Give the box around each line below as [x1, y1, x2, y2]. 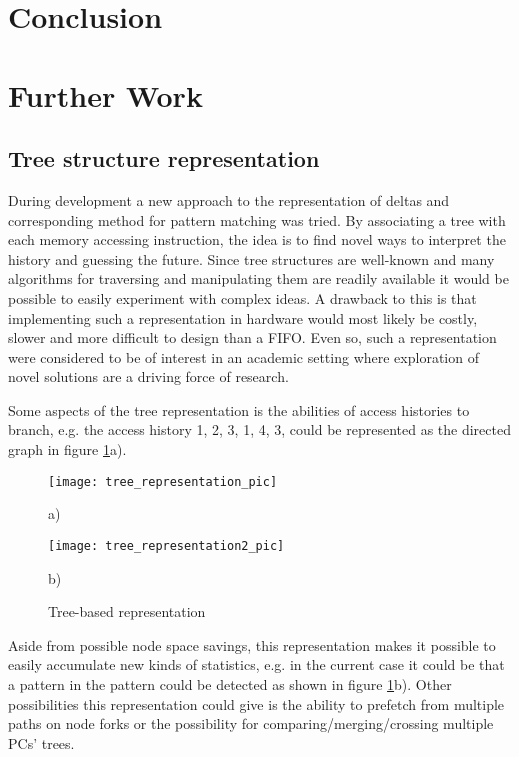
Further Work [8, 74, 203, 115]
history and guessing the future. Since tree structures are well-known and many [8, 248, 495, 269]
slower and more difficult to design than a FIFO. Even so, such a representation [8, 327, 497, 348]
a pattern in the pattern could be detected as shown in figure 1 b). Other [8, 673, 452, 694]
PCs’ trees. [8, 732, 75, 753]
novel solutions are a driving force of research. [8, 366, 289, 387]
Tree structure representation [8, 143, 320, 174]
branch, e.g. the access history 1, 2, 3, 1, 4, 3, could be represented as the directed [8, 419, 511, 440]
